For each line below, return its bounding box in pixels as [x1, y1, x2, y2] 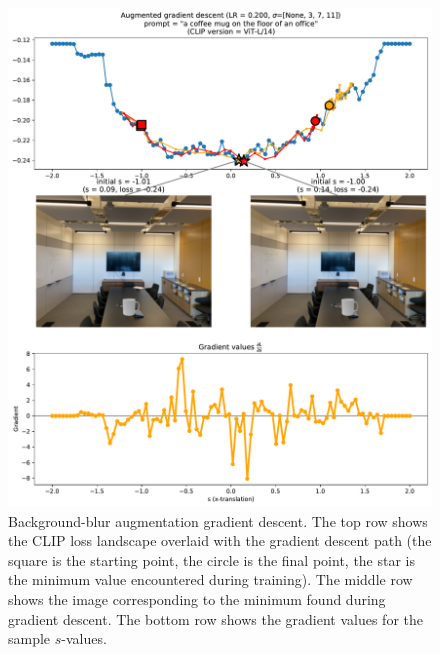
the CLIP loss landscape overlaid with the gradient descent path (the [8, 530, 432, 551]
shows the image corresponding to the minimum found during [8, 589, 386, 610]
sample [8, 628, 51, 649]
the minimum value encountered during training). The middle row [8, 569, 413, 590]
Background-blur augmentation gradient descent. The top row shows [8, 510, 428, 531]
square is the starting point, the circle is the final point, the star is [8, 549, 416, 570]
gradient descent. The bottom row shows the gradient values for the [8, 608, 423, 629]
